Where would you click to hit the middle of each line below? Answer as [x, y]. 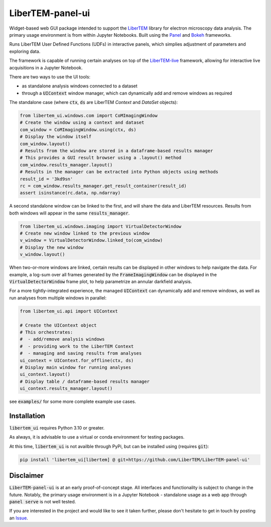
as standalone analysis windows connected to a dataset [80, 86]
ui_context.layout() [45, 375]
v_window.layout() [42, 254]
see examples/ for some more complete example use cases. [73, 401]
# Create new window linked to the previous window [85, 233]
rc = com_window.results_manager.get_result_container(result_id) [103, 186]
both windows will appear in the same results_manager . [70, 213]
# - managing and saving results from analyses [81, 353]
